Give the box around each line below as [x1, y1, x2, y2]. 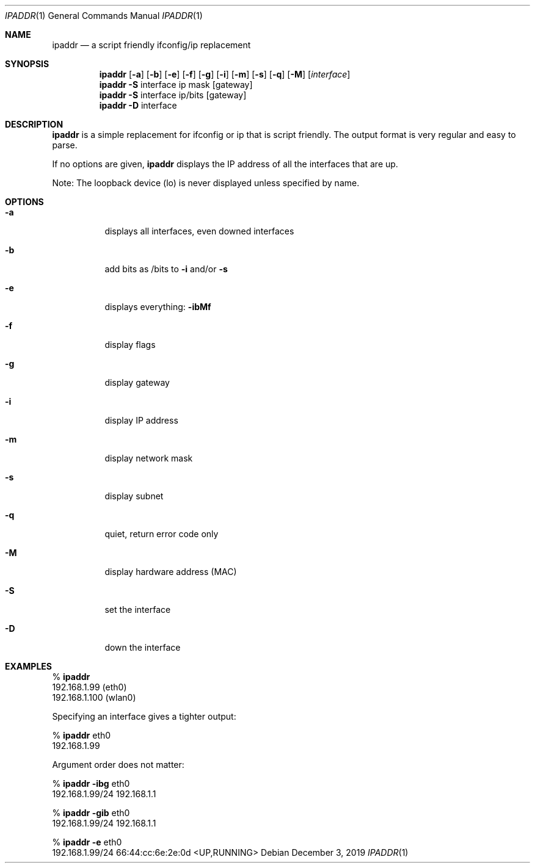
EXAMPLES [5, 661, 52, 671]
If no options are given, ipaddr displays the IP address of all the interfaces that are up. [52, 159, 398, 169]
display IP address [104, 415, 178, 425]
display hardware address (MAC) [104, 566, 237, 577]
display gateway [104, 377, 170, 388]
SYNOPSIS [5, 59, 49, 69]
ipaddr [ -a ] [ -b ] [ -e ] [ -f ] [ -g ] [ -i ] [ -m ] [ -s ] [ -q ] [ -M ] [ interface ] [99, 69, 351, 79]
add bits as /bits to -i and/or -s [104, 264, 228, 274]
